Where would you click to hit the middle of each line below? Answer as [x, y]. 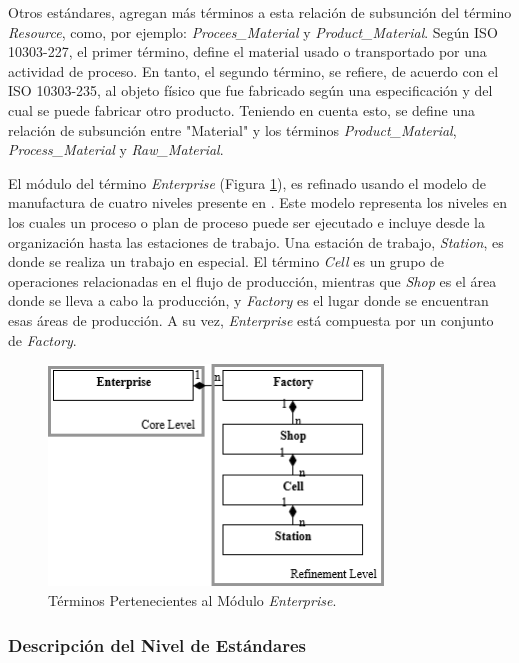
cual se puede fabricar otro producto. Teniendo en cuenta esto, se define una [242, 109]
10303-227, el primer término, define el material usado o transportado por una [247, 51]
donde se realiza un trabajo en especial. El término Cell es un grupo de [226, 261]
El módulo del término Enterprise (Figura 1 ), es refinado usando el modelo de [247, 182]
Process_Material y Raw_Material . [116, 149]
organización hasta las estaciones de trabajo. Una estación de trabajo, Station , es [256, 241]
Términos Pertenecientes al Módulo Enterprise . [192, 600]
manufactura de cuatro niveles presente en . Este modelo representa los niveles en [257, 202]
